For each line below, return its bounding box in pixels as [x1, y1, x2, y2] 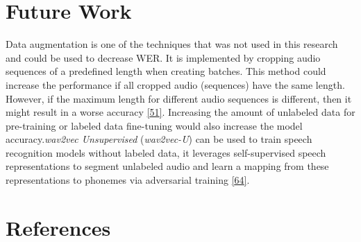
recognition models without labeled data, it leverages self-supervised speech [6, 145, 326, 159]
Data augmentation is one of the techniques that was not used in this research [6, 37, 338, 51]
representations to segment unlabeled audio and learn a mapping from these [6, 159, 329, 173]
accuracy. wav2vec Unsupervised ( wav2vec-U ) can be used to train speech [6, 132, 312, 146]
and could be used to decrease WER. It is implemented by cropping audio [6, 50, 321, 64]
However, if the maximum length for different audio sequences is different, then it [6, 91, 352, 105]
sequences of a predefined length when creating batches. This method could [6, 64, 326, 78]
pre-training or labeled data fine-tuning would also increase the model [6, 118, 303, 132]
